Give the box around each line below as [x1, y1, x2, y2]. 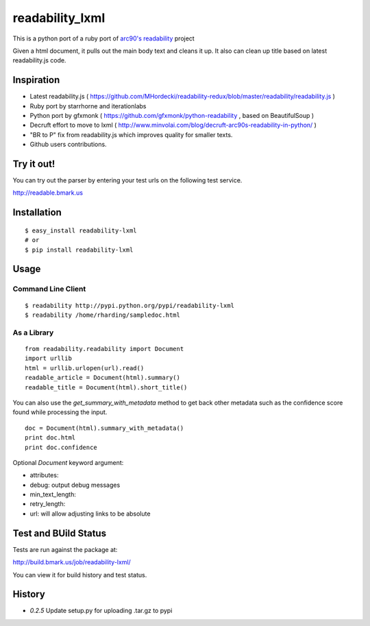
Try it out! [12, 158, 56, 169]
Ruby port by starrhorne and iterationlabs [29, 101, 147, 110]
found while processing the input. [12, 408, 108, 416]
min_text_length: [29, 490, 77, 498]
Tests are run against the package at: [12, 545, 118, 553]
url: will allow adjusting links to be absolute [29, 509, 151, 518]
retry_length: [29, 500, 66, 508]
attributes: [29, 471, 59, 479]
